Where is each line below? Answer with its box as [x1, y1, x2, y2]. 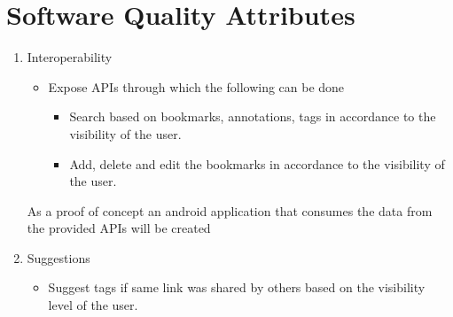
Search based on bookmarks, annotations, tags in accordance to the [69, 107, 436, 126]
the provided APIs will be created [27, 219, 211, 237]
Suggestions [27, 248, 90, 267]
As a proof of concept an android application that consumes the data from [27, 201, 433, 220]
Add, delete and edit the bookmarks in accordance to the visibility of [69, 154, 445, 173]
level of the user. [48, 296, 138, 314]
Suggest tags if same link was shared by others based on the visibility [48, 278, 426, 297]
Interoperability [27, 48, 113, 66]
